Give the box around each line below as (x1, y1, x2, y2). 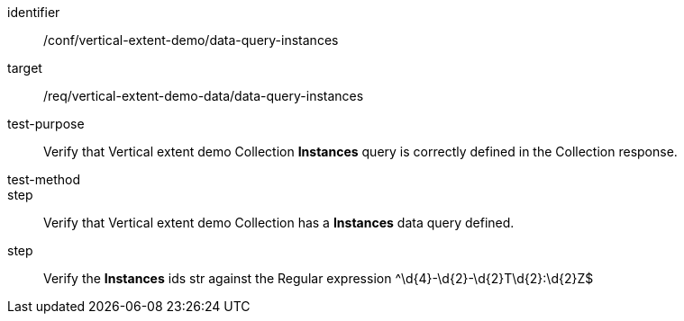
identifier (7, 4, 60, 20)
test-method (7, 172, 80, 187)
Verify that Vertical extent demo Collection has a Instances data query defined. (43, 215, 515, 230)
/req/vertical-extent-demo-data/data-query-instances (43, 88, 364, 103)
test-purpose (7, 116, 85, 131)
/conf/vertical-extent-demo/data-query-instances (43, 32, 339, 48)
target (7, 60, 42, 76)
